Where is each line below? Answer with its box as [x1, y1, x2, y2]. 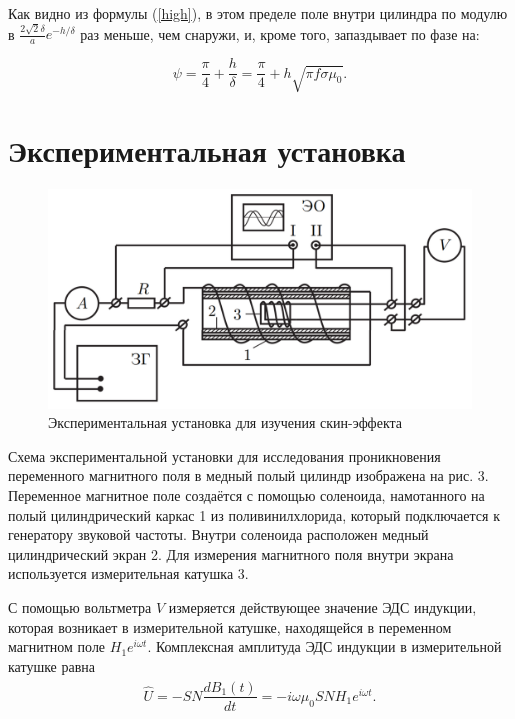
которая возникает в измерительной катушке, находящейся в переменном [8, 616, 452, 637]
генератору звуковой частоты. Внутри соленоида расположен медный [8, 524, 429, 545]
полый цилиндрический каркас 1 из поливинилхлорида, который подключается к [8, 504, 500, 525]
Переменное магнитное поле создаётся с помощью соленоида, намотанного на [8, 484, 485, 505]
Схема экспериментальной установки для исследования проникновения [8, 445, 441, 466]
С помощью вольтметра [8, 596, 152, 617]
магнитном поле [8, 636, 106, 657]
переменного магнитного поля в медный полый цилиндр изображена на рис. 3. [8, 465, 489, 486]
